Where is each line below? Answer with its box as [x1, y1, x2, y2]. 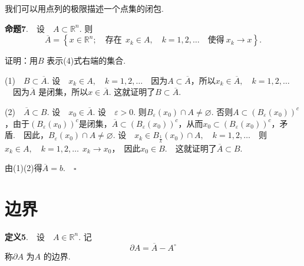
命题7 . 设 [5, 22, 45, 34]
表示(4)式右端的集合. [47, 54, 126, 67]
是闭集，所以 [38, 86, 88, 98]
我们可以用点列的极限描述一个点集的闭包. [5, 2, 164, 14]
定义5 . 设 [5, 230, 45, 242]
